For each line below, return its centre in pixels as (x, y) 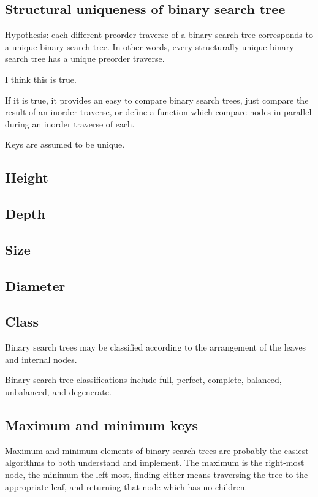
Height (27, 177)
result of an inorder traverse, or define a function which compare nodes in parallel (158, 112)
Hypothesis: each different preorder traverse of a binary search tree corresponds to (159, 35)
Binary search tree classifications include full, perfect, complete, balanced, (143, 380)
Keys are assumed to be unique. (65, 144)
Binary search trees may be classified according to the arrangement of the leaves (156, 347)
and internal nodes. (41, 359)
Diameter (35, 285)
